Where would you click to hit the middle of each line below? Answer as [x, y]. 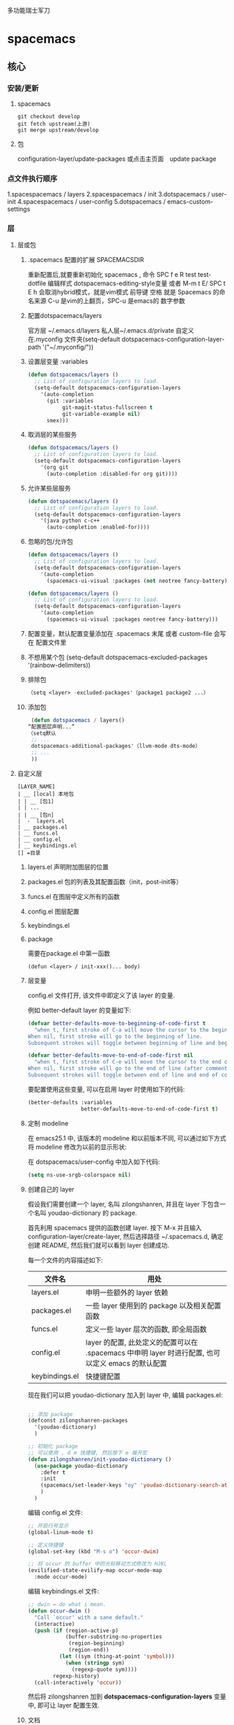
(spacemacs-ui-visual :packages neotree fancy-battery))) [132, 620]
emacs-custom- [190, 202]
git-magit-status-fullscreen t [108, 407]
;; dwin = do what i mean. [67, 1605]
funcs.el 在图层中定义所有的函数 [74, 896]
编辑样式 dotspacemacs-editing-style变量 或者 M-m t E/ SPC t [137, 283]
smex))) [57, 420]
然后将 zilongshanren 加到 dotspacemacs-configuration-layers [120, 1696]
